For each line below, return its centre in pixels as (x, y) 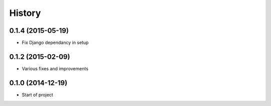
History (25, 13)
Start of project (38, 95)
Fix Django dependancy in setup (55, 43)
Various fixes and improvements (55, 68)
